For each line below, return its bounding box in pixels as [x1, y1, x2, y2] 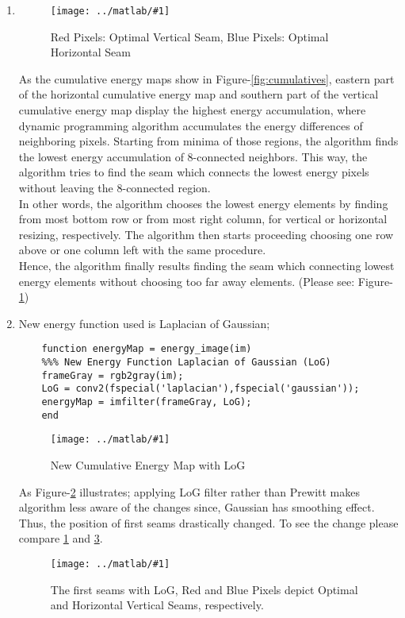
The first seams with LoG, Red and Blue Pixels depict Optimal [50, 581, 358, 597]
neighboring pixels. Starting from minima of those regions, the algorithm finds [18, 133, 399, 149]
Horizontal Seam [50, 44, 131, 60]
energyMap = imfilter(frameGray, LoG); [41, 396, 252, 407]
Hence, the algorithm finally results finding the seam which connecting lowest [18, 257, 395, 273]
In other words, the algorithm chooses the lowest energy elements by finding [18, 195, 388, 211]
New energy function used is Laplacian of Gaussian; [18, 315, 270, 331]
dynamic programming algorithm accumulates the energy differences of [18, 117, 363, 133]
